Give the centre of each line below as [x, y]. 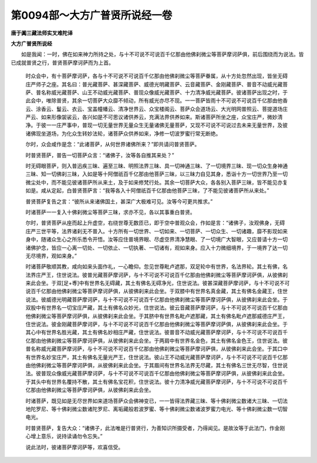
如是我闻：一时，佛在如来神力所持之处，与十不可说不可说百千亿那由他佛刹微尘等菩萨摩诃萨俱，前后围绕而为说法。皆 [162, 54]
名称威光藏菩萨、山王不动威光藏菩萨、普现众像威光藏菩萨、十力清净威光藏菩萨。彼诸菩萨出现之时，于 [164, 92]
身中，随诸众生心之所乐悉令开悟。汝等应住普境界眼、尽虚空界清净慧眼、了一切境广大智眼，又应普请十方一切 [156, 239]
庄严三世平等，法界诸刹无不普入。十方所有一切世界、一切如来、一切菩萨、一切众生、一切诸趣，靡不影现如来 [156, 231]
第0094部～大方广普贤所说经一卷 [92, 15]
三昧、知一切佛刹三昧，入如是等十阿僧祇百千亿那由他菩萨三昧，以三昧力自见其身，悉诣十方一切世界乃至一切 [156, 174]
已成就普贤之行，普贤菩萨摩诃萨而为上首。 [62, 62]
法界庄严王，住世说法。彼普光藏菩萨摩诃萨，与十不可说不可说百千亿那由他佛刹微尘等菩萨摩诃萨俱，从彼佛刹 [156, 275]
